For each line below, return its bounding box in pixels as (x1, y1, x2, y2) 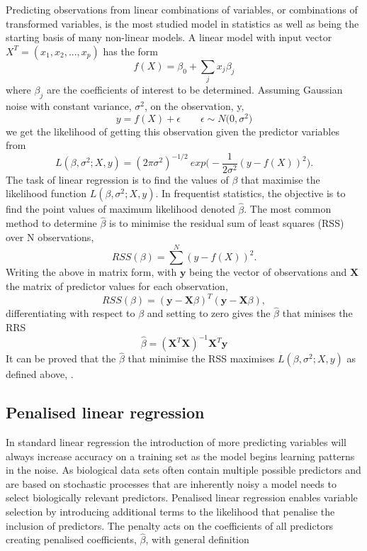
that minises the (282, 306, 353, 321)
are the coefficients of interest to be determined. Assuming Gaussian (46, 82, 343, 97)
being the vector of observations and (189, 265, 347, 279)
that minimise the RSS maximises (128, 351, 275, 366)
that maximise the (240, 172, 320, 187)
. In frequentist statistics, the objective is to (155, 186, 346, 201)
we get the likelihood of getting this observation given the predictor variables (6, 123, 339, 138)
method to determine (6, 216, 97, 230)
